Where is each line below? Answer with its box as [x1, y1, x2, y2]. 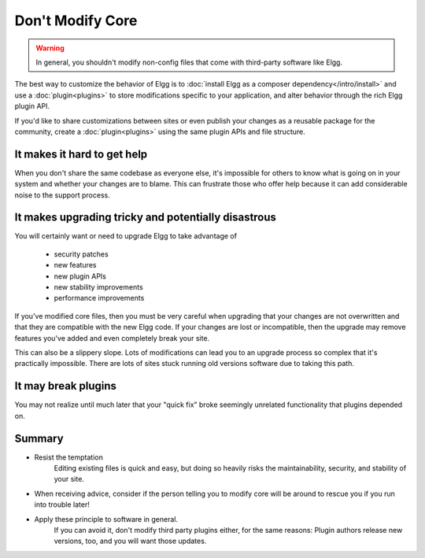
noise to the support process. [14, 190, 110, 200]
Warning [35, 43, 65, 53]
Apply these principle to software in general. [34, 514, 179, 523]
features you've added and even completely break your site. [14, 333, 210, 342]
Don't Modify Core [14, 12, 138, 29]
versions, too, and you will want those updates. [54, 536, 207, 546]
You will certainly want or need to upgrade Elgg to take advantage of [14, 231, 238, 241]
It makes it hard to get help [14, 147, 148, 161]
